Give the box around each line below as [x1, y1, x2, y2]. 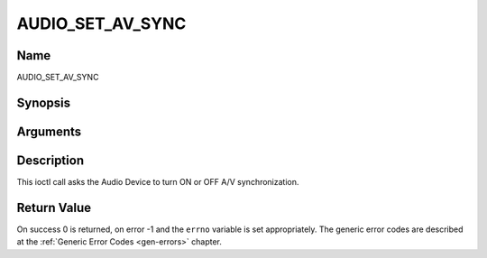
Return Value [16, 199, 92, 216]
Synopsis [16, 95, 71, 110]
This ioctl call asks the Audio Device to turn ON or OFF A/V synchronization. [16, 177, 299, 187]
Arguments [16, 124, 82, 139]
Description [16, 152, 85, 168]
